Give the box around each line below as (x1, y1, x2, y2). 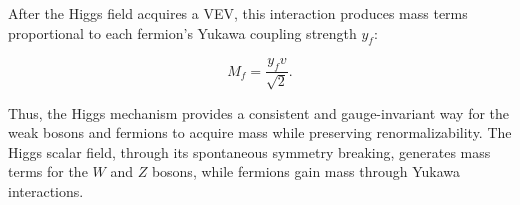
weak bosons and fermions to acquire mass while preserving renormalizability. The (8, 122, 512, 143)
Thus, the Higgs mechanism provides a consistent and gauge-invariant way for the (8, 102, 510, 123)
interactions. (8, 180, 84, 201)
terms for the (8, 161, 88, 182)
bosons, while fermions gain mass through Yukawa (151, 161, 460, 182)
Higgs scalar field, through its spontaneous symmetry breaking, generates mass (8, 141, 491, 162)
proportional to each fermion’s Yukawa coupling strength (8, 22, 357, 43)
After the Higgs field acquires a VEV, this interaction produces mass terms (8, 3, 468, 23)
